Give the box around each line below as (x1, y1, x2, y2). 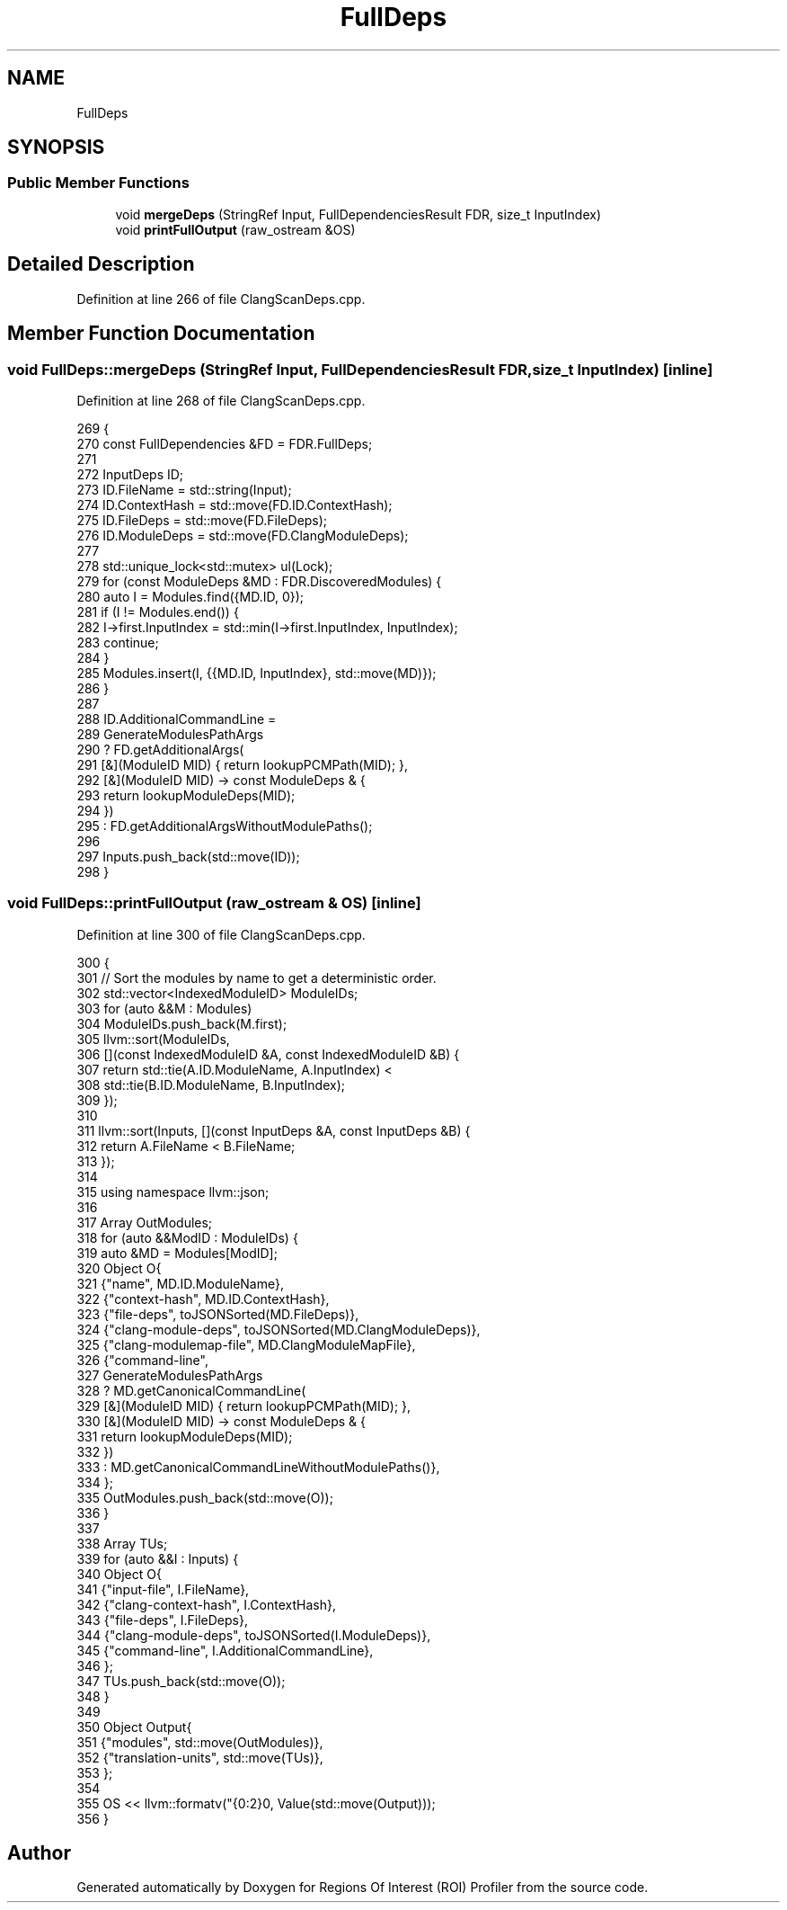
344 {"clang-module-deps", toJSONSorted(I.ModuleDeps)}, (76, 1627, 431, 1643)
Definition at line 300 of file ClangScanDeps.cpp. (76, 926, 366, 942)
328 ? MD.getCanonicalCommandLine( (76, 1382, 306, 1398)
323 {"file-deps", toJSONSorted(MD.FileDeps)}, (76, 1306, 359, 1322)
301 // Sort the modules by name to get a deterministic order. (76, 969, 437, 986)
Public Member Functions (7, 174, 190, 192)
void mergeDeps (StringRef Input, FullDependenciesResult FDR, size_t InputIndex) (115, 206, 602, 222)
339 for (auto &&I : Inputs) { (76, 1550, 239, 1566)
